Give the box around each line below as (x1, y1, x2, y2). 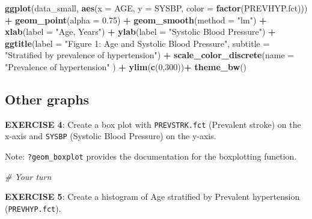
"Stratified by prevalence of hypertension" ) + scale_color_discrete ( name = (5, 49, 295, 61)
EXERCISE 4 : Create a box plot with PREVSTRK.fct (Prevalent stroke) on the (5, 118, 301, 130)
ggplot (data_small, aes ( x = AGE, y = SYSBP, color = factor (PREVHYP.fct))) (5, 2, 308, 14)
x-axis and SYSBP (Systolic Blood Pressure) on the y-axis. (5, 130, 216, 142)
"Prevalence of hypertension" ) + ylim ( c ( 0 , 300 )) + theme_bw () (5, 60, 247, 73)
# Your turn (5, 170, 52, 182)
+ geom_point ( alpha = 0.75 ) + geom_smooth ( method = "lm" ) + (5, 13, 267, 26)
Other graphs (5, 89, 90, 108)
